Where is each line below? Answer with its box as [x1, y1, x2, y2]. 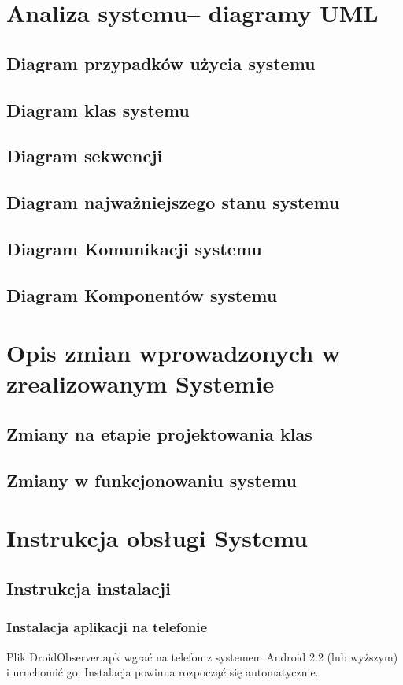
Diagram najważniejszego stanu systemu [6, 190, 340, 214]
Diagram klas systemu [6, 97, 190, 121]
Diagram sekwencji [6, 143, 163, 168]
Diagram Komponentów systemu [6, 282, 278, 307]
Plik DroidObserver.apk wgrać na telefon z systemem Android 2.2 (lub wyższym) [6, 648, 398, 665]
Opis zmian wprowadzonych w [6, 337, 341, 369]
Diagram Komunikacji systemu [6, 236, 262, 260]
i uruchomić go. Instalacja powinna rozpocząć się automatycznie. [6, 664, 319, 680]
